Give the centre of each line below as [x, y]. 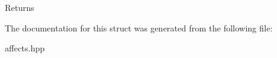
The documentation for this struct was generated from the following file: [139, 27]
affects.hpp [25, 48]
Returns [20, 7]
